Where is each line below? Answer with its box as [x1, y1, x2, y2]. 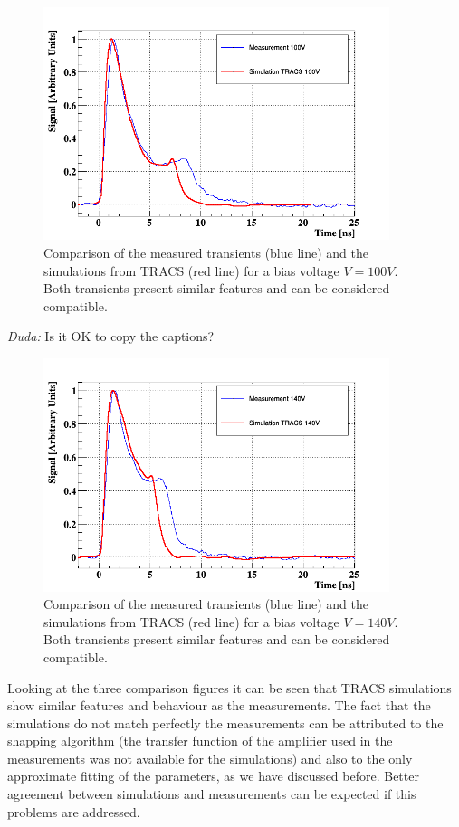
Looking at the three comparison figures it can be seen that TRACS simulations [7, 678, 452, 697]
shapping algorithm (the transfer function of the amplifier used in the [7, 731, 393, 750]
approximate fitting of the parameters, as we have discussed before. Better [7, 766, 419, 785]
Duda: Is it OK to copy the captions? [7, 327, 215, 346]
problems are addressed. [7, 802, 140, 821]
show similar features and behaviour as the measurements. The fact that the [7, 696, 431, 715]
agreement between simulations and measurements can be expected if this [7, 784, 416, 803]
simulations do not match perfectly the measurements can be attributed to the [7, 713, 444, 732]
